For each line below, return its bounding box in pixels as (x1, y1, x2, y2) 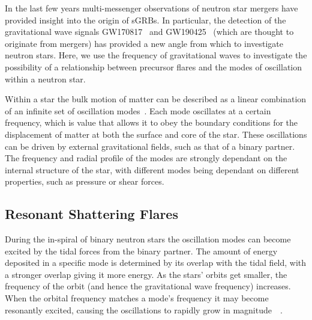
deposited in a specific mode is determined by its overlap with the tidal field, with (5, 256, 307, 269)
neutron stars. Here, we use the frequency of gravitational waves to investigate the (5, 49, 307, 61)
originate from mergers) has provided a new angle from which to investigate (5, 37, 284, 49)
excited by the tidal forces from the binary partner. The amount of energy (5, 244, 278, 257)
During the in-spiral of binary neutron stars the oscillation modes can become (5, 233, 291, 245)
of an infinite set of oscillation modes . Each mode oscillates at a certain (5, 104, 271, 117)
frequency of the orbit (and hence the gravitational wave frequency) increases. (5, 280, 291, 292)
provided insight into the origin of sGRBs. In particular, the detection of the (5, 13, 286, 26)
